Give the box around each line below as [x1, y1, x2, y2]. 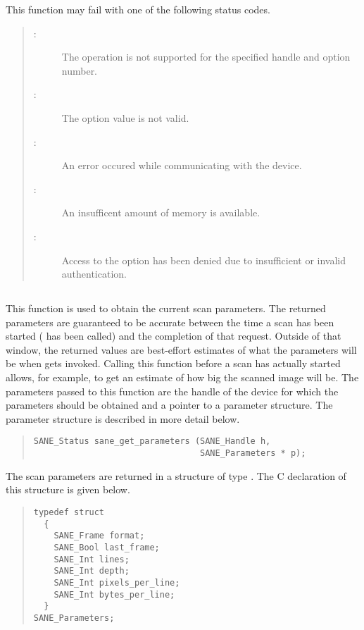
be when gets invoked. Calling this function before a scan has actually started [6, 356, 341, 371]
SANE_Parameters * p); [200, 448, 306, 459]
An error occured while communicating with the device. [61, 158, 302, 173]
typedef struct [33, 507, 105, 517]
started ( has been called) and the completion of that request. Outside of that [6, 328, 341, 343]
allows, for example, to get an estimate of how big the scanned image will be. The [6, 370, 359, 385]
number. [61, 63, 98, 78]
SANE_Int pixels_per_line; [54, 577, 180, 588]
